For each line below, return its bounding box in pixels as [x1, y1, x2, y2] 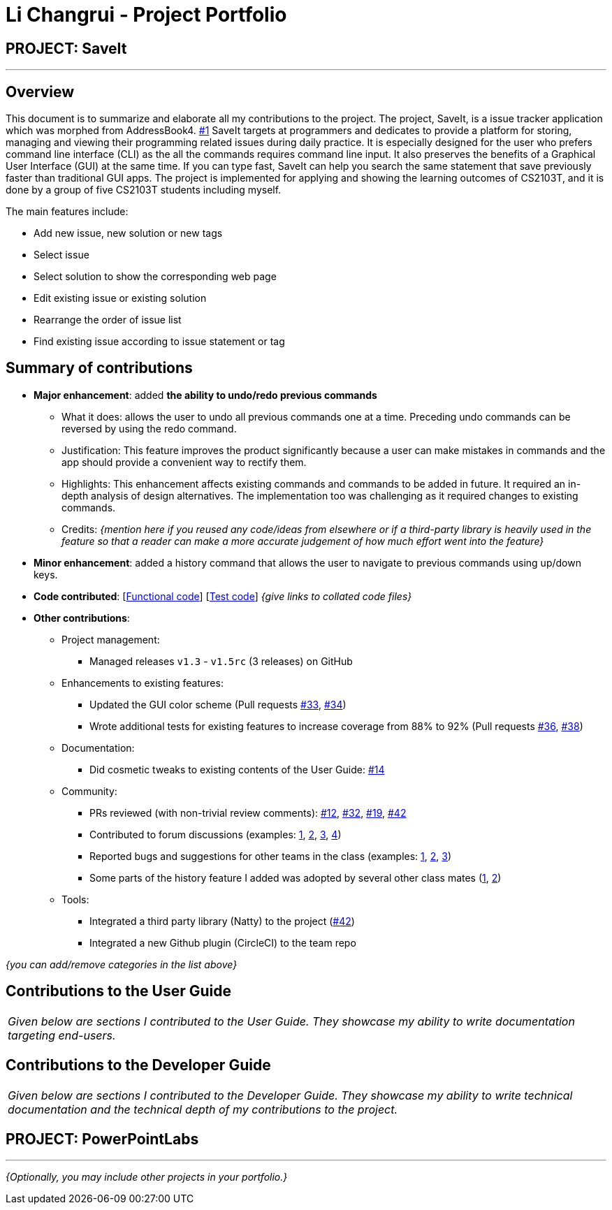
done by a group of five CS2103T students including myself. [6, 184, 282, 196]
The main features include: [6, 205, 129, 218]
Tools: [61, 893, 89, 905]
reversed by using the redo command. [61, 422, 237, 435]
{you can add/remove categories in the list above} [6, 958, 238, 970]
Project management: [61, 633, 160, 646]
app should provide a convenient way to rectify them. [61, 455, 307, 468]
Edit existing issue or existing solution [34, 292, 207, 305]
